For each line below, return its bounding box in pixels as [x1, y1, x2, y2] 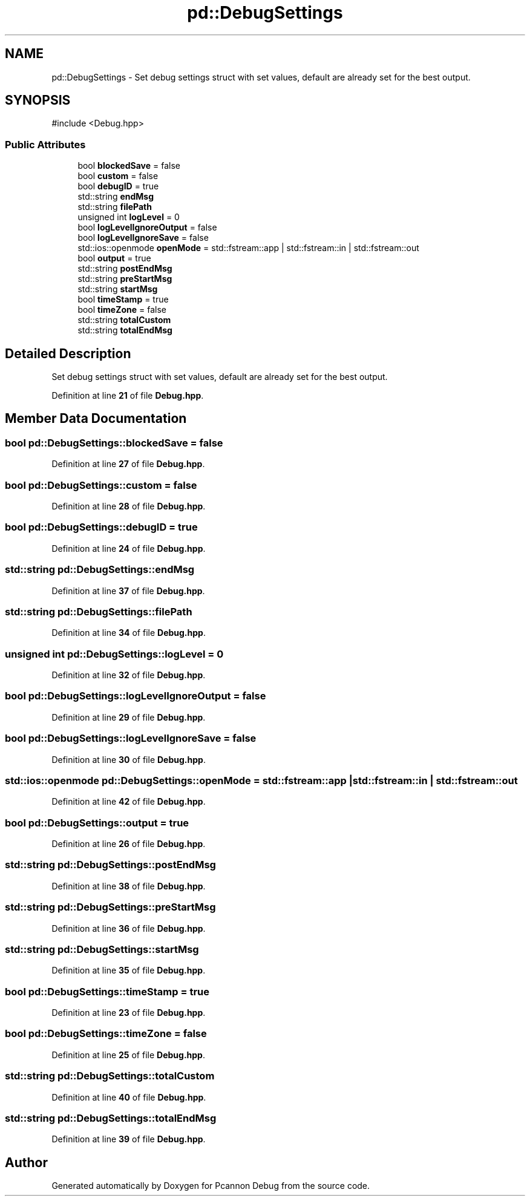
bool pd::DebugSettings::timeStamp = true [5, 985, 209, 998]
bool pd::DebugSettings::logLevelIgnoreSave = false [5, 732, 257, 745]
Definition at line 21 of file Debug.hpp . [51, 390, 204, 401]
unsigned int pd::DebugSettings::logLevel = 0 [5, 647, 224, 660]
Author [5, 1154, 48, 1170]
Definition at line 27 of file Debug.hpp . [51, 459, 205, 470]
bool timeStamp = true [77, 294, 169, 305]
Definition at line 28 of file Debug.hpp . [51, 501, 206, 511]
